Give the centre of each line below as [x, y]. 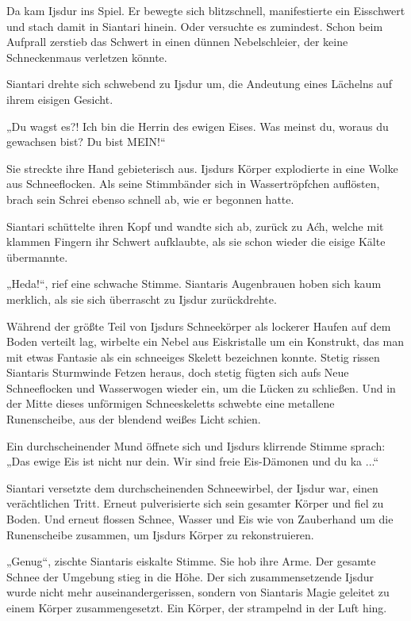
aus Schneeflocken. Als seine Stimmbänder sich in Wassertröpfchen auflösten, [193, 184]
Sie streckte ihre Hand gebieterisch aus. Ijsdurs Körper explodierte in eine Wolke [202, 168]
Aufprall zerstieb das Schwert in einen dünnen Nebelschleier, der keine [177, 42]
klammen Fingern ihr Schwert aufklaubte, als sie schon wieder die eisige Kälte [196, 241]
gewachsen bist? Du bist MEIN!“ [86, 142]
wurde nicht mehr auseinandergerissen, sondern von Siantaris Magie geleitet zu [198, 592]
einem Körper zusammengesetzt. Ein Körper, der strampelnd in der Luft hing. [197, 608]
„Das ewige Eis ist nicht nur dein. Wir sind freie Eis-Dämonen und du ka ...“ [193, 461]
